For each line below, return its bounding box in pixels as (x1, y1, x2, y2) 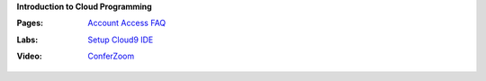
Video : (16, 50, 42, 62)
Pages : (16, 18, 44, 29)
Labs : (16, 34, 39, 45)
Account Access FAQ (87, 18, 166, 29)
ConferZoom (87, 50, 135, 62)
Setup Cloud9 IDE (87, 34, 154, 45)
